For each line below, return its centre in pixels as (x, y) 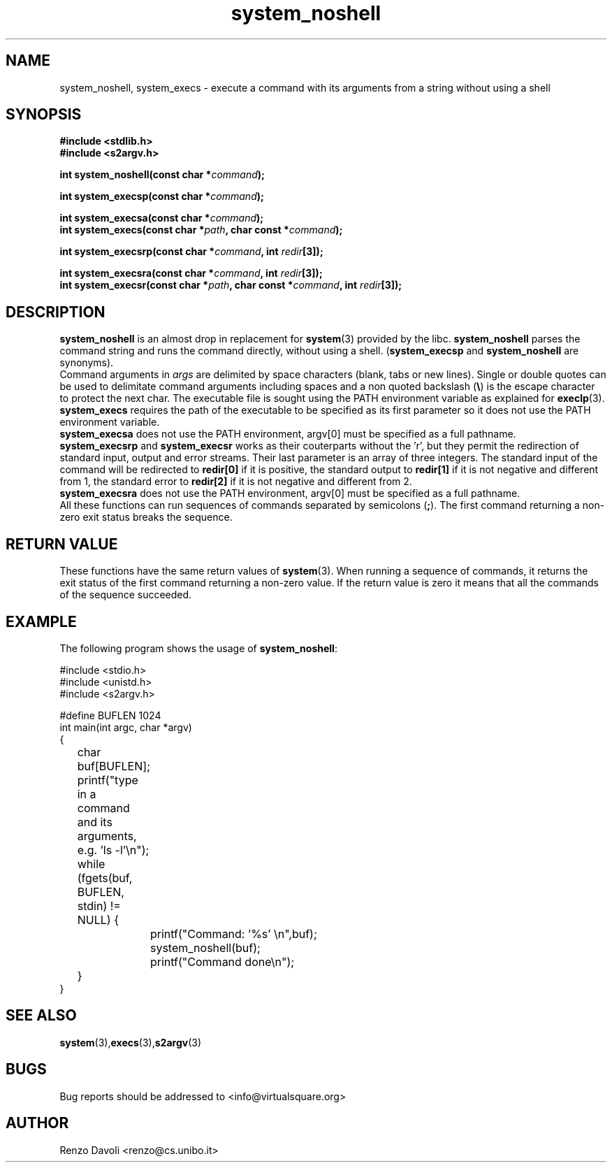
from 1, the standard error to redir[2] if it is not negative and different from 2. (236, 482)
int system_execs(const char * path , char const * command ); (201, 230)
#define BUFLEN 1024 (110, 715)
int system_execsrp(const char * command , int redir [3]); (191, 252)
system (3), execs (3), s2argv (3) (131, 1042)
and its (95, 822)
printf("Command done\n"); (222, 961)
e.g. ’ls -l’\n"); (113, 850)
